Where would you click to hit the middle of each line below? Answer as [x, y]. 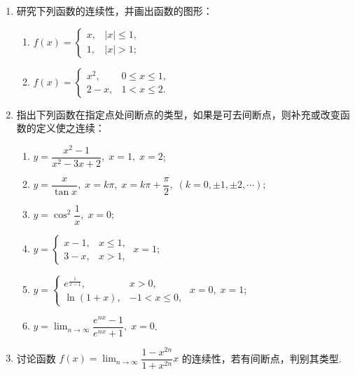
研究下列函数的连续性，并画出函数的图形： [114, 11]
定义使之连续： [70, 128]
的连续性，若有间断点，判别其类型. [262, 358]
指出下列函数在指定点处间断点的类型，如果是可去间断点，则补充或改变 [178, 114]
